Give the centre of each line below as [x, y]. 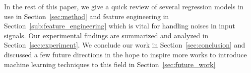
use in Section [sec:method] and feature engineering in [87, 16]
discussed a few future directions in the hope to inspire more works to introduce [125, 54]
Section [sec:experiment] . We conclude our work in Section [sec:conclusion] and [125, 45]
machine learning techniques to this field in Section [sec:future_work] [110, 64]
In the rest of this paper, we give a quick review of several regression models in [124, 6]
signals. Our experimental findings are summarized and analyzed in [106, 35]
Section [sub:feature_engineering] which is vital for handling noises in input [120, 26]
